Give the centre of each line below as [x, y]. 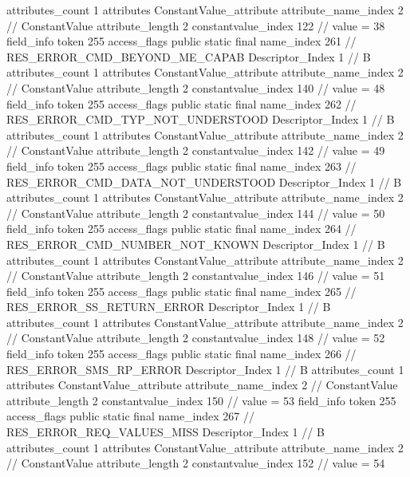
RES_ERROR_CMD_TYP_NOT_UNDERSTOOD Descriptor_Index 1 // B [201, 119]
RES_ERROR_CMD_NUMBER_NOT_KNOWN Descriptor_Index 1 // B [196, 244]
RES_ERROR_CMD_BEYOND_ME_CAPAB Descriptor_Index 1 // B [189, 56]
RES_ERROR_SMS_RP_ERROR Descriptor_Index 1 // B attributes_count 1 [205, 369]
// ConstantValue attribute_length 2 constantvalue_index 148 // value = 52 [196, 338]
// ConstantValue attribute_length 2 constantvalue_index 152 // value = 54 [196, 463]
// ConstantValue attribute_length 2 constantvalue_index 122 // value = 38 [196, 25]
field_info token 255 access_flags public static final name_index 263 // [181, 166]
